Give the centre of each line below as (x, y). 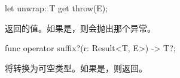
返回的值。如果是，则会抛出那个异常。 (80, 28)
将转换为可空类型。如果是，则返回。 (76, 68)
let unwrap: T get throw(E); (57, 8)
